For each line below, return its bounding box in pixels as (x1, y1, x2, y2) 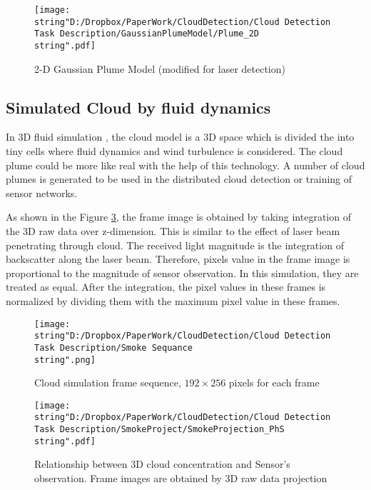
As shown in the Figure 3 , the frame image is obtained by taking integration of (6, 209, 351, 224)
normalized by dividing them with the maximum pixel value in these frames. (6, 293, 340, 308)
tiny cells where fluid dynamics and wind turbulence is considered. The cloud (6, 144, 343, 159)
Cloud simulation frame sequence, (34, 375, 181, 390)
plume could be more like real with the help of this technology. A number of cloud (6, 157, 365, 172)
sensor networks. (6, 185, 78, 200)
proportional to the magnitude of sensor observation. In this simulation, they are (6, 265, 359, 280)
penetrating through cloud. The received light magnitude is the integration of (6, 237, 344, 252)
